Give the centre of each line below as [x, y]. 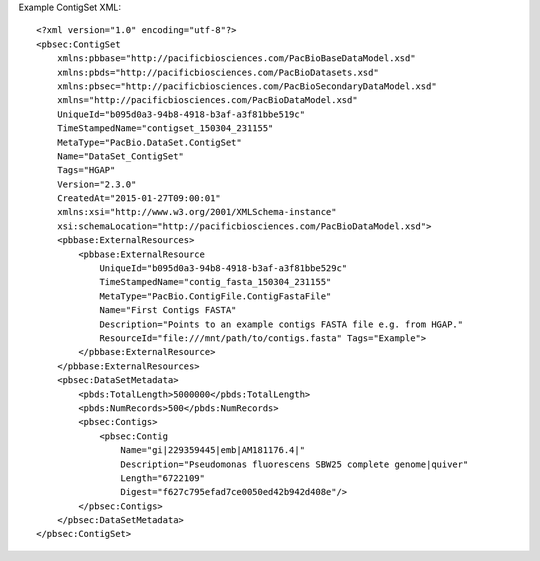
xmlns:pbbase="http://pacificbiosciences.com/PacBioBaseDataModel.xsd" [236, 58]
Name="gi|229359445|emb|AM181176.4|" [212, 450]
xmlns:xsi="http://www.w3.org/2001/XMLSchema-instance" [196, 212]
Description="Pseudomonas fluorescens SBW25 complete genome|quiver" [294, 464]
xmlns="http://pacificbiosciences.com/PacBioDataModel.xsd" [207, 100]
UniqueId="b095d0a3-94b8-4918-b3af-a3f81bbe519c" [180, 114]
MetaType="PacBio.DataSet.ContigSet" [149, 142]
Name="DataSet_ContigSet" [120, 156]
